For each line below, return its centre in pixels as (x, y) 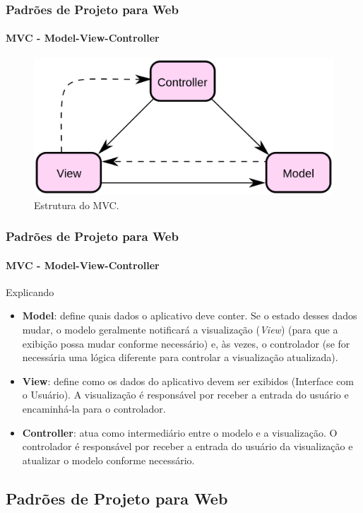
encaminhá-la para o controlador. (94, 408)
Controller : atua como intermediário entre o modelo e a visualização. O (180, 432)
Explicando (30, 291)
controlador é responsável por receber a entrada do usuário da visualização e (188, 446)
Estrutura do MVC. (77, 205)
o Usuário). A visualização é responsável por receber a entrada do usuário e (185, 395)
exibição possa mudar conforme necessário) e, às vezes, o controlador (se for (186, 343)
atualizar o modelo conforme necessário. (108, 460)
